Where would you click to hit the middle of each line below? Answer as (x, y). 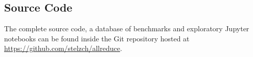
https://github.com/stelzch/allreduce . (63, 48)
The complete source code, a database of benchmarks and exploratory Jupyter (127, 28)
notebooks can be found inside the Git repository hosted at (97, 38)
